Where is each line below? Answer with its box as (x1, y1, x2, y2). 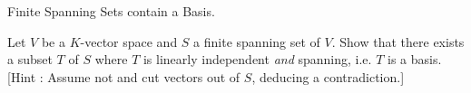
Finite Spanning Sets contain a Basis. (7, 2, 215, 20)
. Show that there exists (331, 32, 465, 51)
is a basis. (387, 50, 442, 69)
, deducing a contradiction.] (251, 67, 405, 86)
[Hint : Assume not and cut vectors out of (7, 67, 240, 86)
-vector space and (80, 32, 178, 51)
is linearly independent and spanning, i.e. (142, 50, 372, 69)
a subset (7, 50, 53, 69)
